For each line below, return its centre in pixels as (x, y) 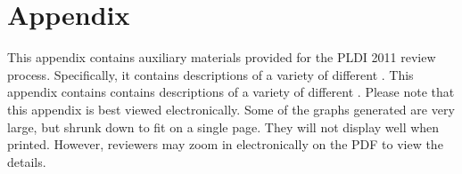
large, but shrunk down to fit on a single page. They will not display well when (223, 127)
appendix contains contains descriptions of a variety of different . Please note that (231, 92)
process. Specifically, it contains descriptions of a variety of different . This (210, 74)
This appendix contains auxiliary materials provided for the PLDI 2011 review (222, 57)
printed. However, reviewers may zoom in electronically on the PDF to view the (225, 144)
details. (27, 161)
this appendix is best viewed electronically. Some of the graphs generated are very (231, 109)
